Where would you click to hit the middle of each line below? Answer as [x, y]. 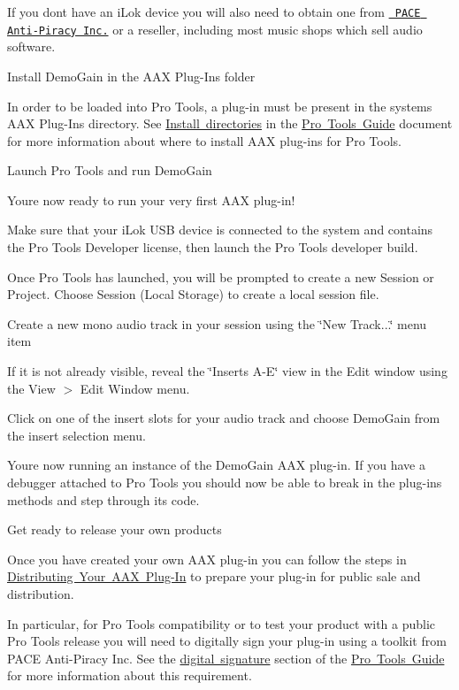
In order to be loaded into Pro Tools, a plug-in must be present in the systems [220, 106]
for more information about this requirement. [130, 675]
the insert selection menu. [76, 435]
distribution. [41, 593]
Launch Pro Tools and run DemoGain [110, 170]
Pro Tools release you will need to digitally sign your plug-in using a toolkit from [227, 641]
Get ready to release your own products [115, 529]
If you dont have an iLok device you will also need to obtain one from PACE [214, 11]
